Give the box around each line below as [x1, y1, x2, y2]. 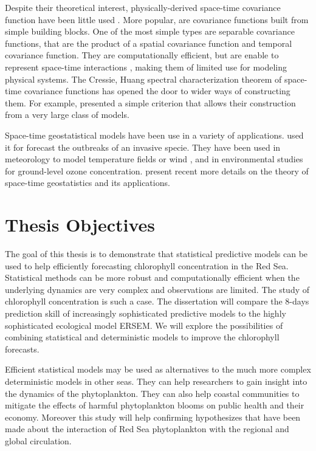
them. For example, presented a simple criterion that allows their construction [5, 96, 296, 109]
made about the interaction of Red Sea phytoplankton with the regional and [5, 422, 289, 435]
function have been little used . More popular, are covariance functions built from [5, 13, 309, 26]
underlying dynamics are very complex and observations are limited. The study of [5, 283, 310, 295]
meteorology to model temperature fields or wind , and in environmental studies [5, 153, 303, 165]
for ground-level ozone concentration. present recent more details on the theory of [5, 164, 309, 177]
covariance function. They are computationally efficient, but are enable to [5, 49, 279, 61]
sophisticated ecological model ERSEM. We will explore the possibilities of [5, 318, 283, 331]
